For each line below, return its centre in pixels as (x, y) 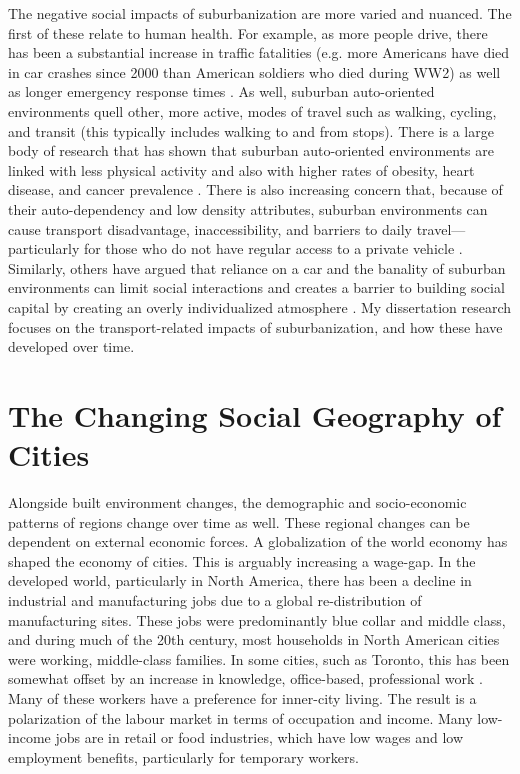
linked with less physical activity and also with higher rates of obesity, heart (241, 169)
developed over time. (71, 346)
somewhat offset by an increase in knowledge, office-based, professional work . (245, 678)
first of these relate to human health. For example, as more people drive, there (248, 32)
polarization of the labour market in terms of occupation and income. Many (240, 717)
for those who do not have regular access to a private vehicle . (273, 248)
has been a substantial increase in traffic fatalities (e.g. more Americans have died (259, 52)
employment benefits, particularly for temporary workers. (183, 756)
